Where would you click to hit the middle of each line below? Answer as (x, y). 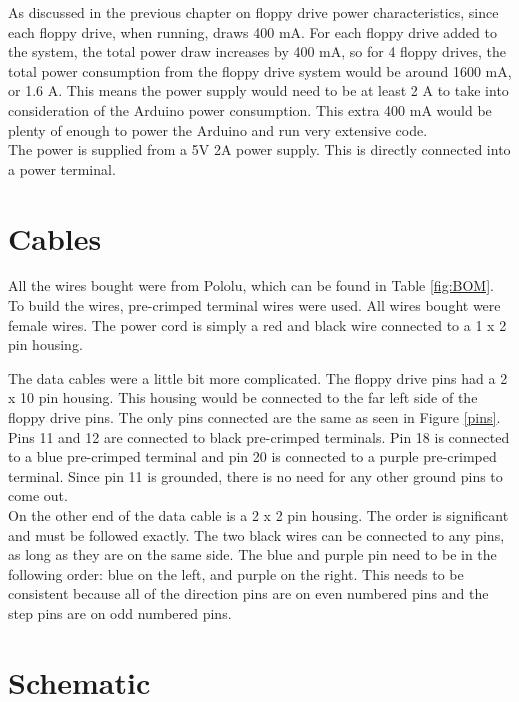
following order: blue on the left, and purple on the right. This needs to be (236, 573)
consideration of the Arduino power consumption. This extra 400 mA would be (250, 109)
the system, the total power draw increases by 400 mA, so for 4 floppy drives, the (257, 51)
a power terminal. (62, 168)
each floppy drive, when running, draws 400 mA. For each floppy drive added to (252, 31)
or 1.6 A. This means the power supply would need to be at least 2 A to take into (258, 90)
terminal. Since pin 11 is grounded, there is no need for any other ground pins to (255, 475)
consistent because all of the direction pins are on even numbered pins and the (248, 593)
